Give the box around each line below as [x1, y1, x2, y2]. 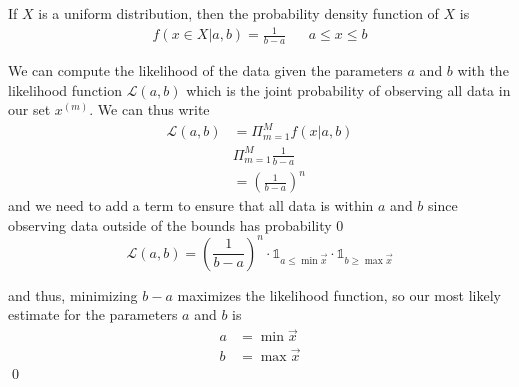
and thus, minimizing [8, 284, 138, 305]
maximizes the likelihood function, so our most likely [177, 284, 501, 305]
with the [457, 59, 509, 80]
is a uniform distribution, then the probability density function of [38, 3, 439, 23]
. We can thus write [89, 99, 210, 120]
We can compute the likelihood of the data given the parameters [8, 59, 403, 80]
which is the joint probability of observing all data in [186, 79, 511, 100]
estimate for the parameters [8, 304, 178, 325]
